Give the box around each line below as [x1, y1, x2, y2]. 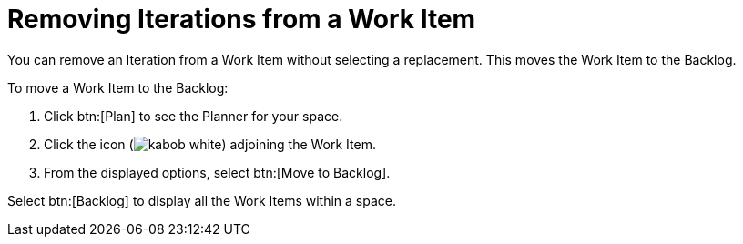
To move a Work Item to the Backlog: [7, 79, 229, 96]
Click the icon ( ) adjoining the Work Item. [44, 136, 376, 152]
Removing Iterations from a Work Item [7, 4, 476, 35]
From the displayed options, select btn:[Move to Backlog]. [44, 164, 391, 180]
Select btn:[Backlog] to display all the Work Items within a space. [7, 192, 396, 208]
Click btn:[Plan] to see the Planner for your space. [44, 107, 343, 124]
